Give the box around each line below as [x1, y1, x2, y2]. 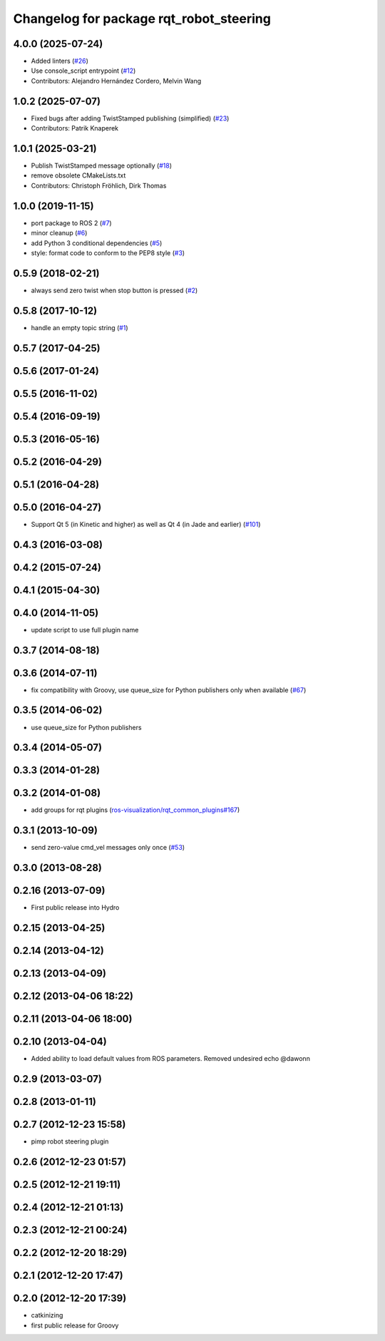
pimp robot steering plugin [31, 1137, 109, 1146]
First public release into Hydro [31, 903, 120, 912]
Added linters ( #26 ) [31, 57, 89, 66]
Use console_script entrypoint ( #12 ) [31, 66, 136, 75]
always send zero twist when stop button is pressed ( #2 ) [31, 286, 198, 294]
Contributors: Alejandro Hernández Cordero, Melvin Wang [31, 76, 202, 85]
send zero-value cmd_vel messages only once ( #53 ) [31, 843, 185, 852]
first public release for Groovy [31, 1321, 119, 1330]
